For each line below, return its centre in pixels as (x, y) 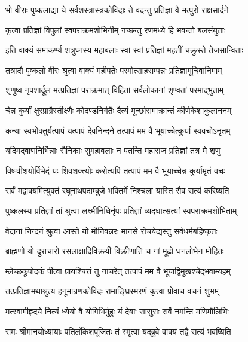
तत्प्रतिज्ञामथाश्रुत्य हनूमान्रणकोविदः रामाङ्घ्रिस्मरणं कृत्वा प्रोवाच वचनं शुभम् (112, 291)
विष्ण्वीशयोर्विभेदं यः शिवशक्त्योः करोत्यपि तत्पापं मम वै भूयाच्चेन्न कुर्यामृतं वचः (115, 170)
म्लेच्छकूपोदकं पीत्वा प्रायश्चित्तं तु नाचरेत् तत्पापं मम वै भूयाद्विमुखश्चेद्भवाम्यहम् (118, 271)
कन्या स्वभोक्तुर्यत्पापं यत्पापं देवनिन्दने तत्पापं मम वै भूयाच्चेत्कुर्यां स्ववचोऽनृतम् (118, 130)
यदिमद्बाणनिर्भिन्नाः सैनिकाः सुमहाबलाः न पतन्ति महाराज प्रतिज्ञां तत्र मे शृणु (113, 150)
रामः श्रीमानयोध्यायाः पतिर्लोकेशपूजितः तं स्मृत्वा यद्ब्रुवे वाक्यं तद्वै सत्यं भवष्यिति (118, 331)
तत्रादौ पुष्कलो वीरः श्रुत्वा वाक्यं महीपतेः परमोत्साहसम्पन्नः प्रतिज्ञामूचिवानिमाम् (114, 70)
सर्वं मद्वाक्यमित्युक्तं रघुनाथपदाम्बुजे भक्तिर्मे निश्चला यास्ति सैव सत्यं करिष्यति (117, 190)
